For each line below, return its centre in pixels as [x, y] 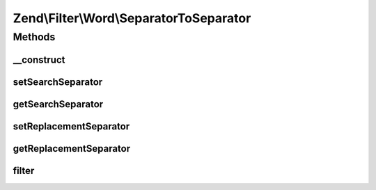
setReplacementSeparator [71, 126]
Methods [34, 37]
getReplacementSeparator [72, 149]
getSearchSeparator [58, 104]
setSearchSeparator [58, 82]
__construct [39, 60]
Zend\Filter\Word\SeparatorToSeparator [132, 18]
